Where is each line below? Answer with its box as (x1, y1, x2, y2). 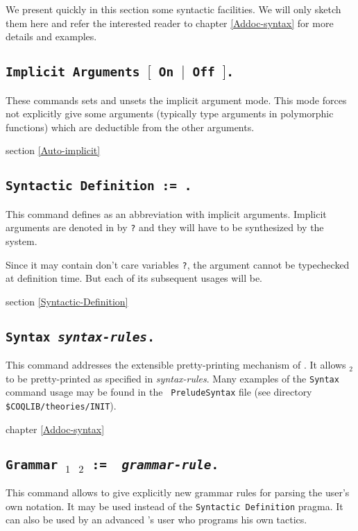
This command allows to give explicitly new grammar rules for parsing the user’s (6, 485, 350, 500)
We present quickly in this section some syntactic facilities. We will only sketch (6, 2, 341, 16)
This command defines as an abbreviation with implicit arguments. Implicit (6, 206, 327, 221)
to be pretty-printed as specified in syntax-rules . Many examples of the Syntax (6, 371, 339, 385)
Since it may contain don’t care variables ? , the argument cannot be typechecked (6, 257, 350, 271)
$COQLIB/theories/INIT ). (6, 398, 117, 413)
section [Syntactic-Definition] (6, 294, 128, 308)
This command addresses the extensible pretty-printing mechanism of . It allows (6, 357, 346, 372)
